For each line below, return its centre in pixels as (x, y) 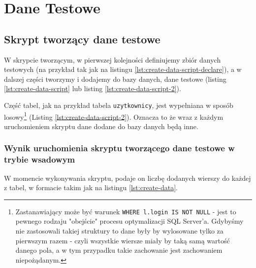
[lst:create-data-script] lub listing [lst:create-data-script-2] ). (93, 88)
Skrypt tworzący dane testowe (82, 39)
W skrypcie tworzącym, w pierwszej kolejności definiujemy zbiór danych (112, 59)
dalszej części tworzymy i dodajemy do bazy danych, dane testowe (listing (115, 79)
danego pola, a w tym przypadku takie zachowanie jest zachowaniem (119, 250)
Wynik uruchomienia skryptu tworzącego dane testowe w (119, 148)
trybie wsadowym (40, 159)
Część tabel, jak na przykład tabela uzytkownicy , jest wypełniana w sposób (119, 105)
